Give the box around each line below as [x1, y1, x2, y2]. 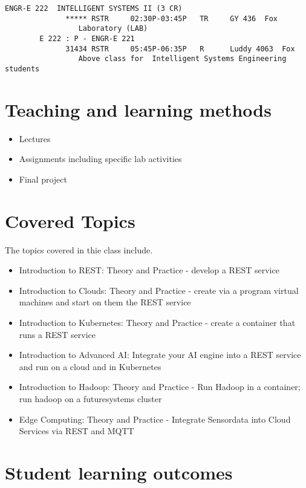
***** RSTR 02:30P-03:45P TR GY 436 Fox [65, 14, 278, 23]
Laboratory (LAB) [78, 24, 148, 33]
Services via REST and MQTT [19, 425, 134, 437]
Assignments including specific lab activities [19, 152, 182, 165]
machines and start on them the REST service [19, 296, 191, 308]
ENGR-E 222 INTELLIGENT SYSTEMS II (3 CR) [5, 4, 183, 13]
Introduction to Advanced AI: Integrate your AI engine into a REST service [19, 348, 301, 361]
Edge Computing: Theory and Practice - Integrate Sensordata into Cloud [19, 412, 291, 425]
